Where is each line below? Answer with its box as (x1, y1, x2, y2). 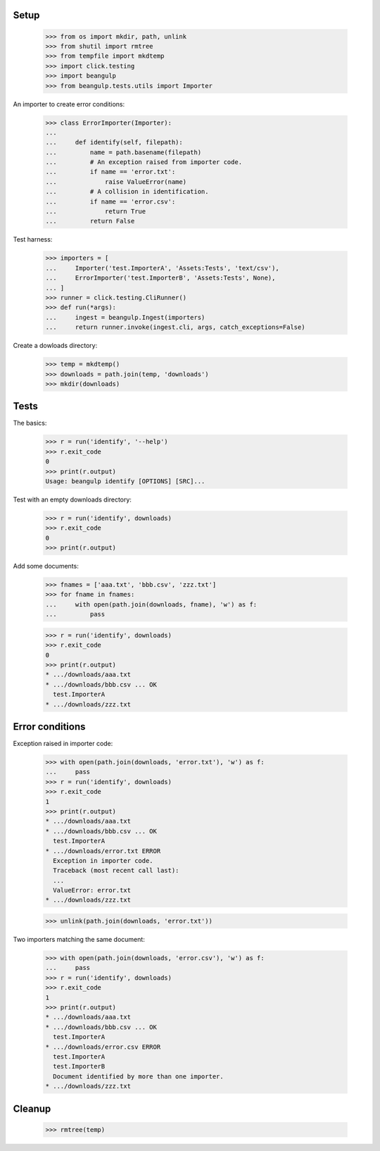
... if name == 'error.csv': (45, 197, 176, 206)
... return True (45, 208, 146, 216)
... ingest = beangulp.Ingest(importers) (45, 313, 205, 321)
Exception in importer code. (53, 857, 154, 864)
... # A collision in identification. (45, 187, 209, 196)
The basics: (13, 419, 47, 428)
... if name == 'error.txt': (45, 168, 176, 176)
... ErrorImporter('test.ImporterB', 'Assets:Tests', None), (45, 274, 276, 282)
